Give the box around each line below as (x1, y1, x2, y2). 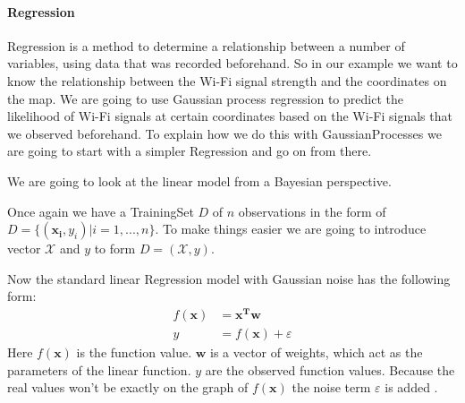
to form (94, 239, 136, 258)
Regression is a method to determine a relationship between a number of (7, 36, 405, 55)
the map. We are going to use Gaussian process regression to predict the (7, 89, 403, 107)
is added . (385, 378, 438, 397)
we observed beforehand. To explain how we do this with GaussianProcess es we (7, 124, 442, 142)
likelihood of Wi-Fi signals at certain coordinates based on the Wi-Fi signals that (7, 107, 452, 125)
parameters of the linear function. (7, 360, 191, 379)
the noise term (292, 378, 371, 397)
